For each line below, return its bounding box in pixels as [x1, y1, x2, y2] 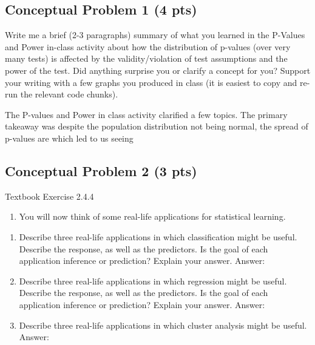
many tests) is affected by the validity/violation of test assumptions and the [5, 52, 288, 65]
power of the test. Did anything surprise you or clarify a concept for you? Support [5, 64, 311, 76]
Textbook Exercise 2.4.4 [5, 189, 94, 202]
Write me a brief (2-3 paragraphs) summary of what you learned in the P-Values [5, 28, 305, 41]
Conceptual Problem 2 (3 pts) [5, 161, 197, 180]
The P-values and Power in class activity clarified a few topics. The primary [5, 108, 288, 120]
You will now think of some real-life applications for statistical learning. [19, 210, 286, 223]
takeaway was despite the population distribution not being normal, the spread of [5, 120, 308, 133]
